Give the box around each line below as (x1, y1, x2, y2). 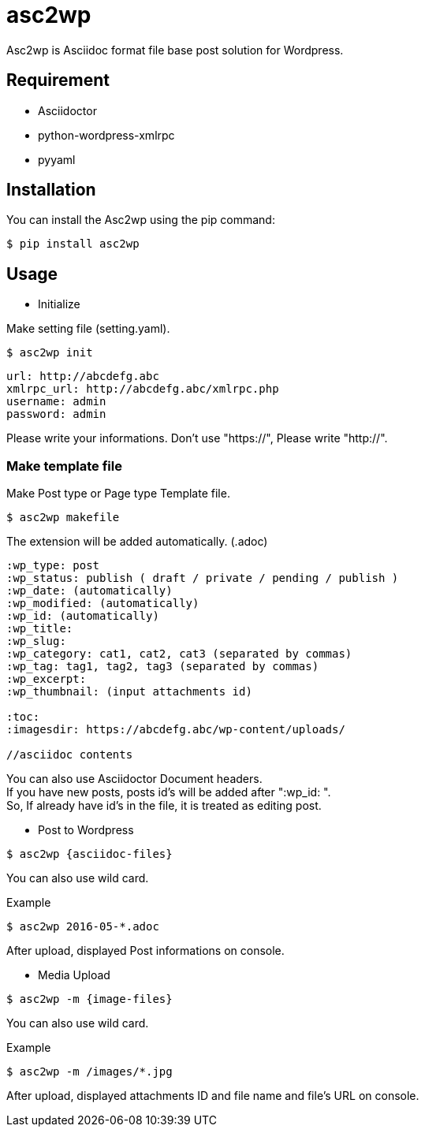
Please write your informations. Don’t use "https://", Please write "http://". (6, 431, 388, 445)
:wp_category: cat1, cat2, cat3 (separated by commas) (6, 647, 352, 661)
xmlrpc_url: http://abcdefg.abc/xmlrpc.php (6, 382, 279, 396)
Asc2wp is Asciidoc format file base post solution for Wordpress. (6, 43, 344, 57)
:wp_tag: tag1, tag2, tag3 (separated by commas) (6, 660, 319, 673)
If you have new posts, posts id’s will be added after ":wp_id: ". (6, 785, 331, 799)
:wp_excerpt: (6, 673, 87, 686)
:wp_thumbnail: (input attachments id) (6, 685, 252, 699)
